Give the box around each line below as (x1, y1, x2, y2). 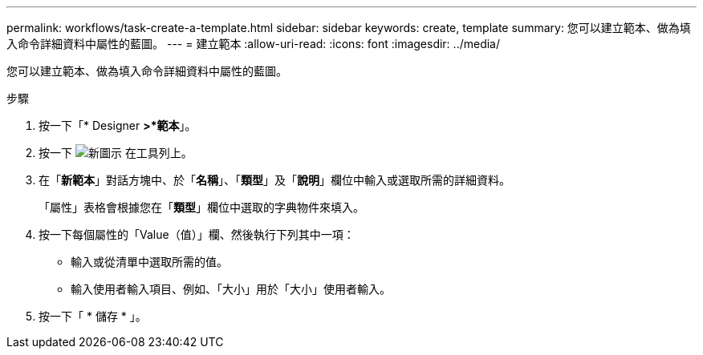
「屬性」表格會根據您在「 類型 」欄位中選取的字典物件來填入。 (39, 200, 364, 214)
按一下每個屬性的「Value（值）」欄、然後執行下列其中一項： (39, 228, 355, 241)
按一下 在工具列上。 (39, 146, 193, 159)
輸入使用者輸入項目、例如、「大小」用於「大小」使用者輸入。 (71, 282, 391, 296)
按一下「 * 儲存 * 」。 (39, 309, 147, 323)
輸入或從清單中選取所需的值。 (71, 255, 228, 268)
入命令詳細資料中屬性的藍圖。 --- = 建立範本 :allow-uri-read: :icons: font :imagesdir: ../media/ (6, 37, 501, 50)
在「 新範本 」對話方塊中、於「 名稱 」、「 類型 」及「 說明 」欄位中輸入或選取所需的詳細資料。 (39, 173, 510, 187)
